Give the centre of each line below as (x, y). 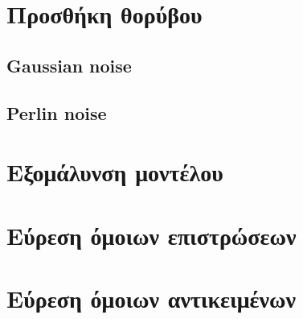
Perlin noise (57, 112)
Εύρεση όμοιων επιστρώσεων (151, 235)
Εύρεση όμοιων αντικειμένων (151, 298)
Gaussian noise (69, 65)
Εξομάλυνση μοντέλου (115, 172)
